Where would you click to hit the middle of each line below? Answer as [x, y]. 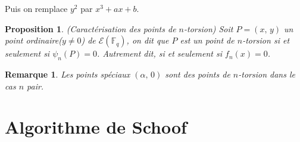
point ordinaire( [33, 40]
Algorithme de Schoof [96, 127]
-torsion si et [266, 40]
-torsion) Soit [209, 28]
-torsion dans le [267, 74]
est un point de [207, 40]
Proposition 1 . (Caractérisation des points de [90, 28]
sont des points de [198, 74]
